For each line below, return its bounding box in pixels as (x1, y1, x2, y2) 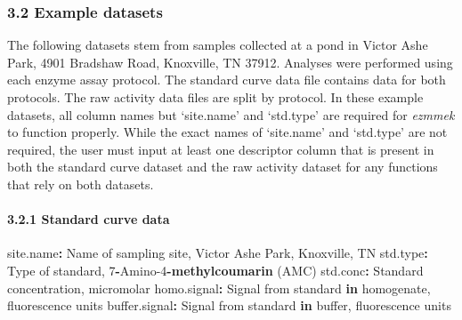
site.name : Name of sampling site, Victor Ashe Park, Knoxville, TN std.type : (7, 244, 428, 262)
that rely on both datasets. (7, 174, 154, 193)
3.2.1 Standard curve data (7, 210, 170, 228)
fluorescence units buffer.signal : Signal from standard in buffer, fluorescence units (7, 296, 451, 315)
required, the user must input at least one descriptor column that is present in (7, 140, 434, 158)
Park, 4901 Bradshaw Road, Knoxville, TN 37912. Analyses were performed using (7, 52, 453, 71)
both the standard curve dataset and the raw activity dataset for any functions (7, 157, 438, 176)
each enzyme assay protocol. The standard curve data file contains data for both (7, 70, 446, 89)
